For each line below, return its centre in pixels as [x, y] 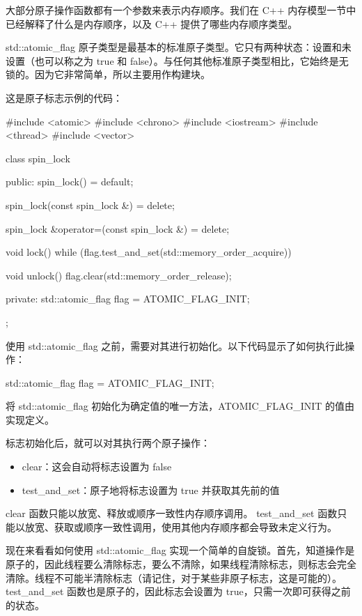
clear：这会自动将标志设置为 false [97, 467]
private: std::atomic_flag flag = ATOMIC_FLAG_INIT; [128, 299]
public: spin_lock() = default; [70, 182]
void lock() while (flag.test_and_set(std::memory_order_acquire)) [149, 252]
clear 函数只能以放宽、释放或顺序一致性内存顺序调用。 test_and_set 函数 [172, 513]
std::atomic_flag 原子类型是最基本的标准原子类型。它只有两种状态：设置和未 [179, 47]
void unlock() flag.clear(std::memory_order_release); [119, 275]
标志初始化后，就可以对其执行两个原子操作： [108, 443]
